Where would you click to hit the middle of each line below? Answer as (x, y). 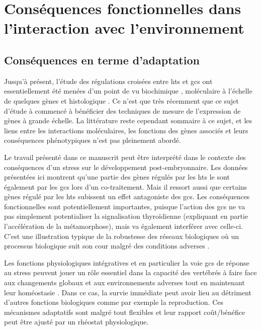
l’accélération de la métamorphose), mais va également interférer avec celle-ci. (124, 226)
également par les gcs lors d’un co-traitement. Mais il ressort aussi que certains (126, 186)
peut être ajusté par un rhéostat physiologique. (76, 322)
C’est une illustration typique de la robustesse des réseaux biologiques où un (122, 236)
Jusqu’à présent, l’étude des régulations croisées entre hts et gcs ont (108, 81)
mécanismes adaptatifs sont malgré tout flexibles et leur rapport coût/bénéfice (125, 312)
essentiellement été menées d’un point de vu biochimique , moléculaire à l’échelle (128, 91)
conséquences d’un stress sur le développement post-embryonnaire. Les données (126, 167)
